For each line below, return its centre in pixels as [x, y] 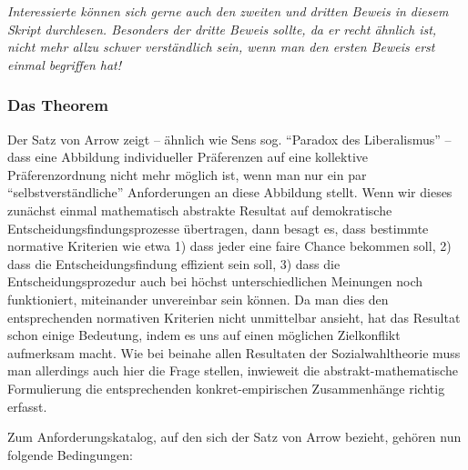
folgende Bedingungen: [70, 454]
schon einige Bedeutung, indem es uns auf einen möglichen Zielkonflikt [204, 335]
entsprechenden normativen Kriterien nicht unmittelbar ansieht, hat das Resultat [234, 317]
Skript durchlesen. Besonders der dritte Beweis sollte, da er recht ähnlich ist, [222, 29]
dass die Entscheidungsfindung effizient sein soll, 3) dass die [174, 263]
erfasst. [27, 406]
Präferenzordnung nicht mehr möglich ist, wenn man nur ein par [187, 174]
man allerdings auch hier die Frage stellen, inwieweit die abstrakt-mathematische [233, 370]
